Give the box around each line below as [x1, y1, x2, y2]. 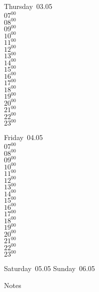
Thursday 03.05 [4, 1, 52, 11]
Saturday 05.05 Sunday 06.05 [4, 263, 95, 274]
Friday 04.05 [4, 132, 43, 143]
